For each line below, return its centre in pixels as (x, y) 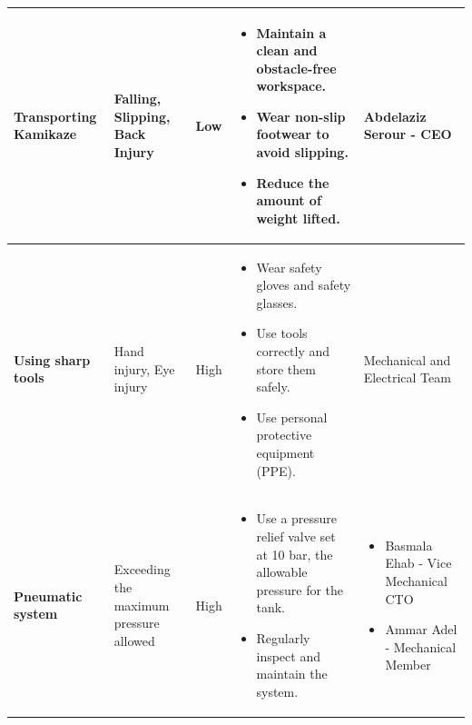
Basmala (409, 545)
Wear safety (289, 267)
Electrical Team (407, 377)
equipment (285, 453)
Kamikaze (45, 134)
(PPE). (276, 470)
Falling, (138, 99)
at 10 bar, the (295, 554)
